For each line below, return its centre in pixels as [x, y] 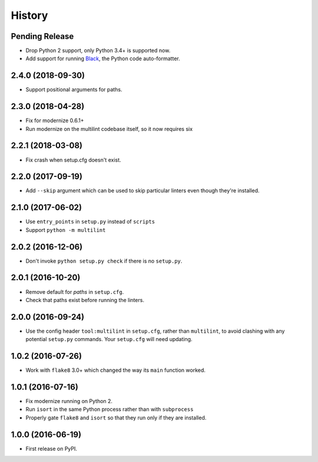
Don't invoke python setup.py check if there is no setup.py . [104, 261]
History [29, 15]
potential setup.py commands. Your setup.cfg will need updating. [109, 339]
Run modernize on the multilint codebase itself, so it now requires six [109, 129]
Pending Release [42, 36]
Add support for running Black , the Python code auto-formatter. [103, 58]
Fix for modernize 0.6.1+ [55, 120]
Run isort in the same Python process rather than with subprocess [110, 409]
